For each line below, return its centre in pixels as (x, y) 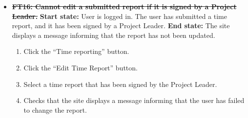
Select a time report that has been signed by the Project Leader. (120, 84)
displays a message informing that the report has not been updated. (114, 35)
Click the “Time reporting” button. (76, 51)
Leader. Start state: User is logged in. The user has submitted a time (119, 16)
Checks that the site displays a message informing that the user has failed (134, 100)
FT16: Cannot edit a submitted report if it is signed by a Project (124, 6)
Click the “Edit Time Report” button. (81, 67)
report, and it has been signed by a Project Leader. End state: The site (121, 25)
